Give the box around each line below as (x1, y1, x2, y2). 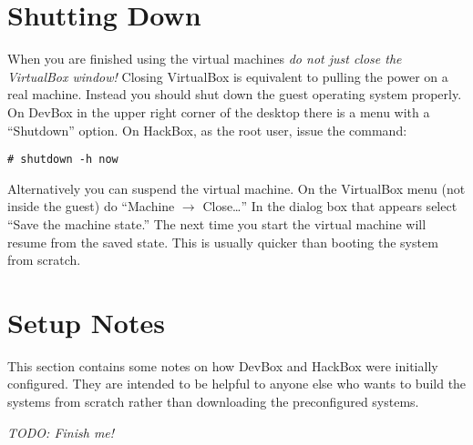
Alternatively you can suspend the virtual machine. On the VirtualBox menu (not (7, 178, 466, 197)
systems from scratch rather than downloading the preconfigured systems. (7, 392, 419, 411)
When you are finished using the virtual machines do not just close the (7, 49, 402, 68)
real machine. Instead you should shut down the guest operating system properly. (7, 85, 462, 104)
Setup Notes (7, 303, 165, 340)
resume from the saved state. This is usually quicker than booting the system (7, 232, 438, 251)
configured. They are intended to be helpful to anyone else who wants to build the (7, 374, 467, 393)
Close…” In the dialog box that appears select (202, 197, 458, 216)
